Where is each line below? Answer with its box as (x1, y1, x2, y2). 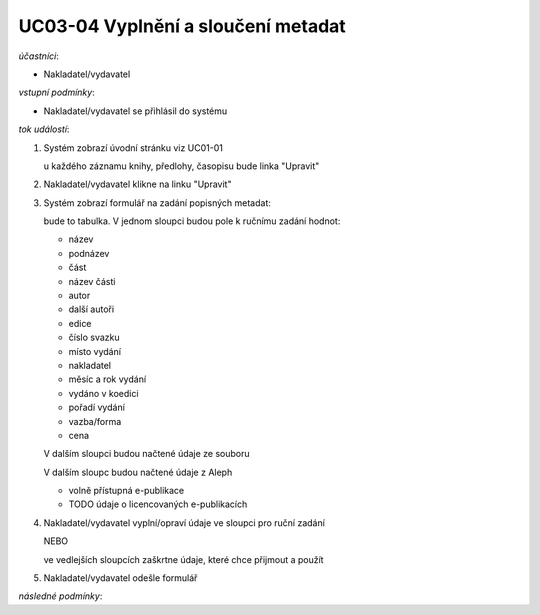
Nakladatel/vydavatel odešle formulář (43, 572, 198, 584)
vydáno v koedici (68, 387, 139, 399)
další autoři (68, 303, 115, 315)
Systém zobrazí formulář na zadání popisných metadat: (43, 196, 272, 209)
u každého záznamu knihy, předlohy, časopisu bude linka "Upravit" (43, 160, 320, 172)
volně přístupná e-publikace (68, 485, 185, 497)
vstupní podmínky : (18, 86, 95, 99)
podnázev (68, 247, 110, 259)
